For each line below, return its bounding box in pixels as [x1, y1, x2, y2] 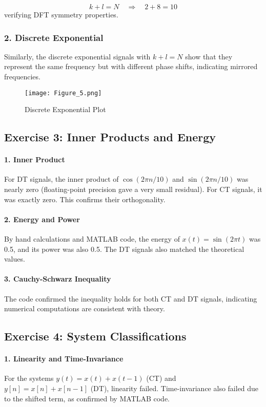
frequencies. [4, 71, 40, 81]
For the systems [4, 373, 54, 383]
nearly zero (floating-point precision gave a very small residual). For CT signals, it [4, 184, 262, 195]
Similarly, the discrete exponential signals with [4, 51, 151, 61]
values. [4, 253, 25, 264]
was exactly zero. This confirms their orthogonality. [4, 194, 166, 204]
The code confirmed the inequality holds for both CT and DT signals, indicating [4, 293, 257, 304]
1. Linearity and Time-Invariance [4, 353, 124, 364]
